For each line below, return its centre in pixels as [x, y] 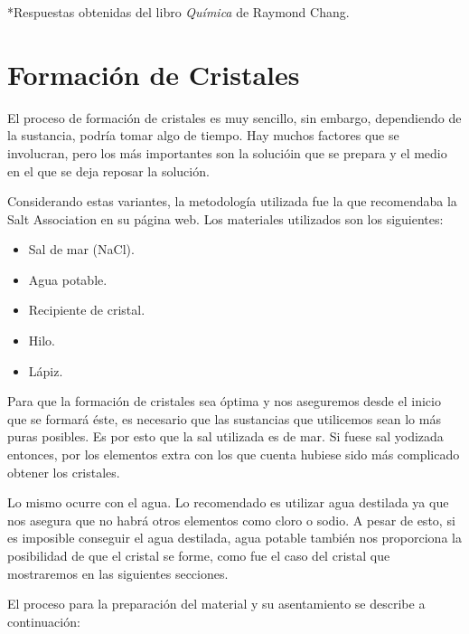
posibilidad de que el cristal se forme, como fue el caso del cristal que [199, 555]
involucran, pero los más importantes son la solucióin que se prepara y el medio [227, 152]
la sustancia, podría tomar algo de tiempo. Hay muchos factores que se [203, 135]
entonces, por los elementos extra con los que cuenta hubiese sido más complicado [234, 454]
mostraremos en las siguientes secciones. [118, 573]
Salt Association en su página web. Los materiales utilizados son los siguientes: [225, 218]
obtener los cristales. [64, 472]
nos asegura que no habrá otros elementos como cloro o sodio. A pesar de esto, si [231, 520]
